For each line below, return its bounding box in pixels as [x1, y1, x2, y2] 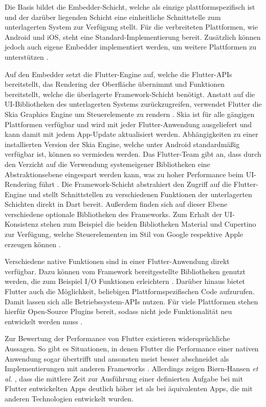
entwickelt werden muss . [5, 316, 83, 326]
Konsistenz [5, 219, 38, 229]
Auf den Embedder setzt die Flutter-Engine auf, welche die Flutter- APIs [5, 68, 232, 79]
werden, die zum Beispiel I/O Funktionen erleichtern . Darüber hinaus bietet [5, 276, 245, 286]
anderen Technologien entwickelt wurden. [5, 393, 134, 403]
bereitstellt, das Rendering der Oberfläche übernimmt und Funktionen [5, 79, 225, 89]
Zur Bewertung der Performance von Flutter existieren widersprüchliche [5, 333, 230, 344]
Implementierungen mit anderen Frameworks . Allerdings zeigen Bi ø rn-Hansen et [5, 363, 258, 374]
